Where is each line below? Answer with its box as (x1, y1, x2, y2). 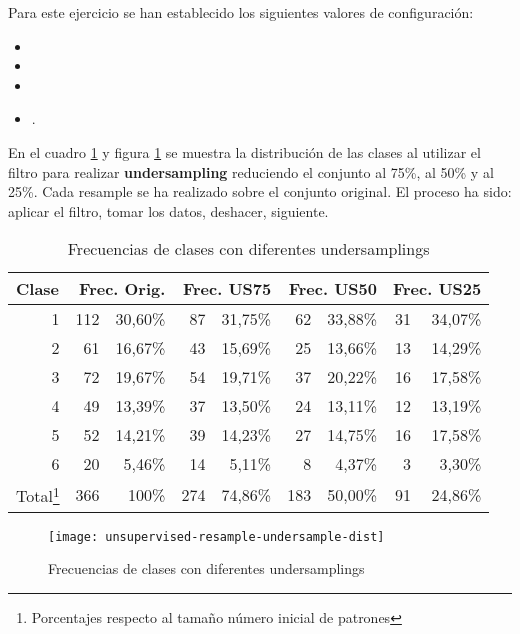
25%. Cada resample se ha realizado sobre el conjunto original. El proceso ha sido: (8, 181, 512, 202)
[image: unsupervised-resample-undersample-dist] (48, 529, 385, 544)
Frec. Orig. (79, 277, 166, 301)
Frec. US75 (182, 277, 272, 301)
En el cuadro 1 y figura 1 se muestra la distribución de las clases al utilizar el (8, 141, 481, 162)
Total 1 (16, 481, 60, 508)
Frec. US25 (392, 277, 482, 301)
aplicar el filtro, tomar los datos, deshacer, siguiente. (8, 200, 329, 221)
